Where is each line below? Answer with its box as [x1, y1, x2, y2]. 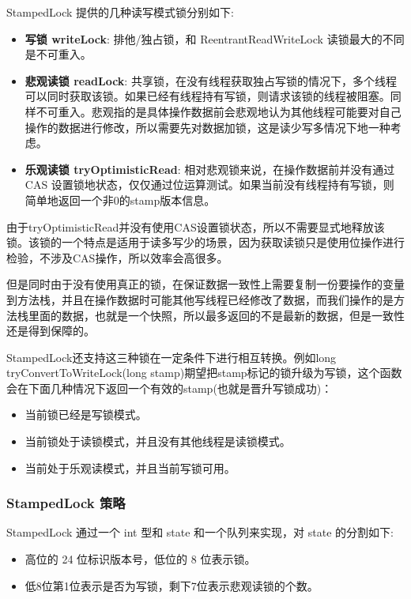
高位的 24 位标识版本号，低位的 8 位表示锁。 [25, 551, 256, 567]
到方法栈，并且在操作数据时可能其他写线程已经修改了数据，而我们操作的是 [6, 291, 394, 307]
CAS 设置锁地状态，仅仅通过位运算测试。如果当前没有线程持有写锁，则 [25, 176, 394, 193]
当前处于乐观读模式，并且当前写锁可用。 [25, 459, 236, 476]
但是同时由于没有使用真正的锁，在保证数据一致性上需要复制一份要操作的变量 [6, 276, 405, 292]
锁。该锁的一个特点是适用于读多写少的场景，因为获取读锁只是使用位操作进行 [6, 234, 405, 251]
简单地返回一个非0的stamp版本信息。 [25, 191, 216, 208]
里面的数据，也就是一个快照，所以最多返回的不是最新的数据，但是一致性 [28, 307, 405, 323]
